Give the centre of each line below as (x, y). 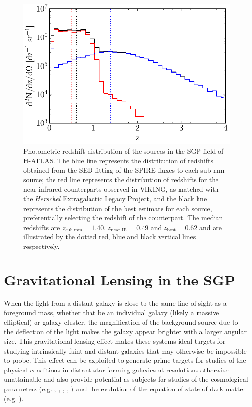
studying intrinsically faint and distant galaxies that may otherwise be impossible (125, 350)
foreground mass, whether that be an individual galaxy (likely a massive (112, 312)
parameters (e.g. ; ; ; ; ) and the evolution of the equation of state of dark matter (125, 388)
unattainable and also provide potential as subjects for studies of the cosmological (126, 379)
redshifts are (42, 227)
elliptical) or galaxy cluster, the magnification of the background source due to (121, 322)
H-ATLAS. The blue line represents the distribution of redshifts (118, 160)
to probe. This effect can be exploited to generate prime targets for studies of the (125, 360)
